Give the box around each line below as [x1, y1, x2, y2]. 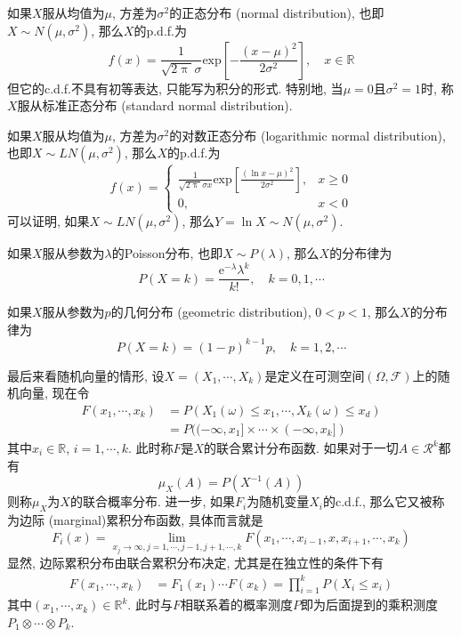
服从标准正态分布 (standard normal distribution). [17, 96, 293, 115]
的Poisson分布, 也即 [111, 243, 223, 262]
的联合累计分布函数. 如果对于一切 [204, 439, 399, 457]
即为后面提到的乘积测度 [300, 595, 438, 614]
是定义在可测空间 [264, 366, 365, 384]
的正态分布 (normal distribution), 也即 [169, 4, 384, 21]
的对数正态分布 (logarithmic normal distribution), [169, 125, 446, 144]
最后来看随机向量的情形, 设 [7, 366, 165, 384]
